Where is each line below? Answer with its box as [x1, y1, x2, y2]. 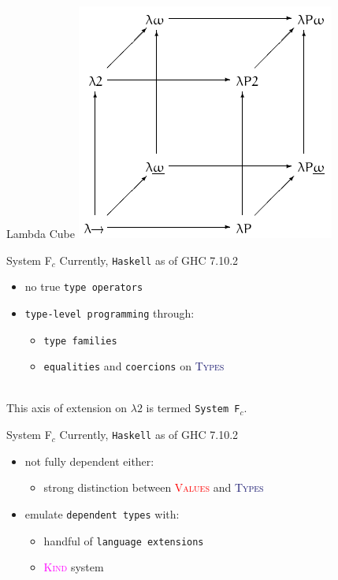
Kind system [43, 559, 104, 575]
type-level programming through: [24, 304, 195, 321]
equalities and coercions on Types [43, 358, 225, 374]
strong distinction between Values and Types [43, 479, 264, 496]
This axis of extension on [6, 400, 128, 416]
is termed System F [146, 400, 240, 416]
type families [43, 335, 117, 347]
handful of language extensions [43, 532, 204, 548]
